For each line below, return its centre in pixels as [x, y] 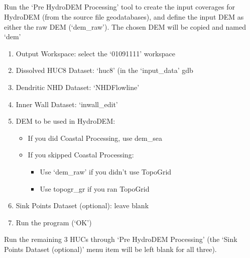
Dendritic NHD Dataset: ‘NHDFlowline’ [78, 87]
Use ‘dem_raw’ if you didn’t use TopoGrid [106, 171]
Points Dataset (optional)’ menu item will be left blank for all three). [110, 249]
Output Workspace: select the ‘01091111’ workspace [96, 53]
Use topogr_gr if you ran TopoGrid [95, 188]
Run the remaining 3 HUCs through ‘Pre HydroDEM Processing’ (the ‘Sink [121, 239]
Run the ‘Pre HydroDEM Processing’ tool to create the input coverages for [119, 7]
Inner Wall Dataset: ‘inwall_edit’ [67, 104]
